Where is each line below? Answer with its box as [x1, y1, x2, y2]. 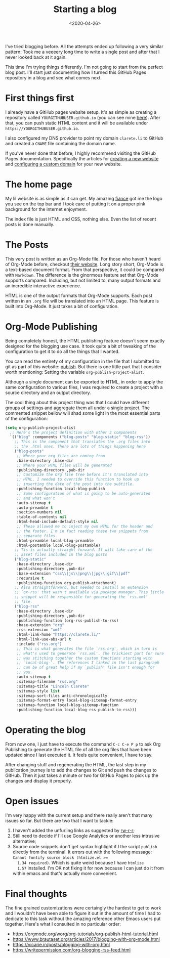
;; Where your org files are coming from [16, 453, 105, 458]
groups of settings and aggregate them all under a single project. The [5, 405, 150, 411]
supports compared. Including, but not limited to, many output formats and [5, 277, 161, 283]
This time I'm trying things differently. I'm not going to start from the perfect [5, 64, 163, 70]
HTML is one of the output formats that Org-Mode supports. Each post [5, 292, 153, 298]
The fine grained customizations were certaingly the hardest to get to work [5, 904, 161, 911]
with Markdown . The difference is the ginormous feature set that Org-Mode [5, 272, 159, 278]
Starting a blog [53, 4, 117, 15]
